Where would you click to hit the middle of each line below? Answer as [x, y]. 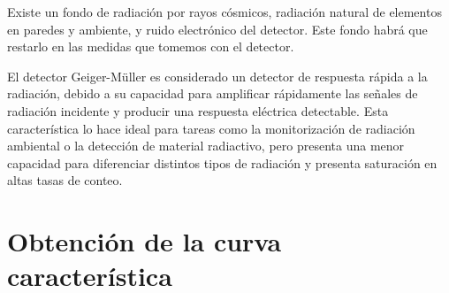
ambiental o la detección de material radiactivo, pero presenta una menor [206, 146]
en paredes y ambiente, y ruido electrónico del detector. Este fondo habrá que [217, 29]
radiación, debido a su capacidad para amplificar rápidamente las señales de [213, 93]
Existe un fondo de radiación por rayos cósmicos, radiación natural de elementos [224, 12]
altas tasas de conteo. [65, 180]
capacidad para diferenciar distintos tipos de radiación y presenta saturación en [222, 162]
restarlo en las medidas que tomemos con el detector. [151, 46]
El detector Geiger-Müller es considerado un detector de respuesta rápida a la [217, 76]
